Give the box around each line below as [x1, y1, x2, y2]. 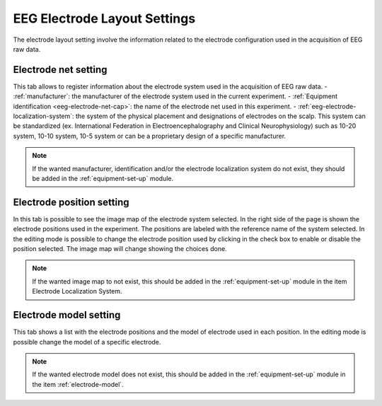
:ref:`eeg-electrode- [297, 102, 357, 110]
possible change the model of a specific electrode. [13, 337, 161, 346]
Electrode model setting [13, 309, 121, 321]
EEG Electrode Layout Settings [13, 11, 196, 26]
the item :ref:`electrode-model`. [32, 380, 124, 388]
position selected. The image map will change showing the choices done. [13, 245, 227, 253]
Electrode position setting [13, 196, 129, 208]
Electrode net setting [13, 64, 108, 76]
